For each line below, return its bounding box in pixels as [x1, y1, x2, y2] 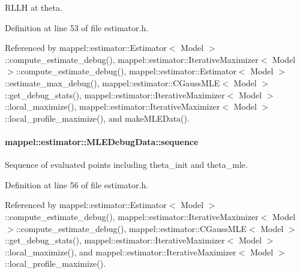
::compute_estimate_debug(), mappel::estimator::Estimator [16, 65, 236, 77]
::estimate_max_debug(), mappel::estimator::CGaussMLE [5, 76, 220, 89]
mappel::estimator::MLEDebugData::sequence [5, 135, 199, 147]
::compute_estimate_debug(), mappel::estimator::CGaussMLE [16, 222, 247, 234]
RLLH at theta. [5, 1, 62, 13]
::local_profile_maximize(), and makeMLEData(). [5, 112, 190, 124]
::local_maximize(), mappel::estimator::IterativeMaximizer [5, 100, 220, 113]
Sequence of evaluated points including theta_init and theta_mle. [5, 158, 248, 171]
